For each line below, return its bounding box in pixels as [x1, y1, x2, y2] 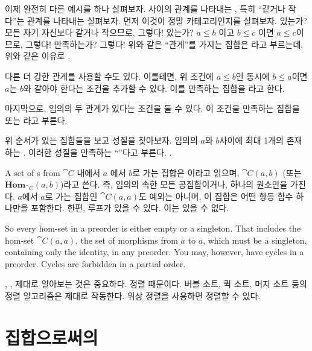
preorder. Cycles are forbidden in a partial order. [5, 257, 186, 270]
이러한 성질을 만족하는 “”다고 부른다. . [28, 145, 172, 158]
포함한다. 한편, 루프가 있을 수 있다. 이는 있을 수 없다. [31, 201, 229, 214]
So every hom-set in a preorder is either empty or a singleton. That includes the [5, 221, 301, 234]
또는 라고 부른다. [5, 113, 68, 126]
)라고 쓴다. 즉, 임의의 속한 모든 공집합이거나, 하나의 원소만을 [60, 178, 288, 191]
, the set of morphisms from [75, 233, 178, 246]
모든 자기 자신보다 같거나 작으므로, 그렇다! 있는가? [5, 26, 194, 39]
